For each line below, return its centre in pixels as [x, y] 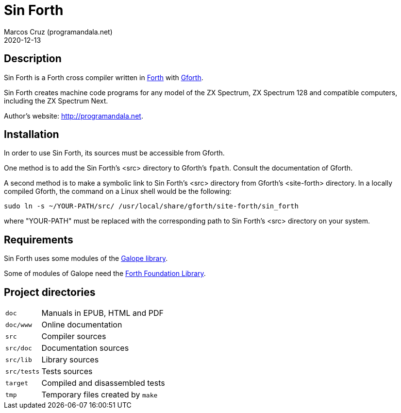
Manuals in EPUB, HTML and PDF [102, 313]
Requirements [39, 240]
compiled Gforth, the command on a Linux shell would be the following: [118, 191]
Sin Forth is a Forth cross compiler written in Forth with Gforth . [104, 77]
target [17, 383]
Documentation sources [85, 348]
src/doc [19, 348]
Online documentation [82, 325]
